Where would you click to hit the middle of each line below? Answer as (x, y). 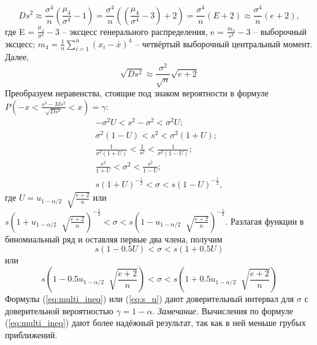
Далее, (17, 57)
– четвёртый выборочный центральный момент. (224, 43)
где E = (20, 31)
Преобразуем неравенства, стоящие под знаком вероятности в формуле (137, 92)
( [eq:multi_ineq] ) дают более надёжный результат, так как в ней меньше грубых (155, 323)
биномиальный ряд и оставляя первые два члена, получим (114, 238)
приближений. (31, 334)
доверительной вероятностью (59, 310)
